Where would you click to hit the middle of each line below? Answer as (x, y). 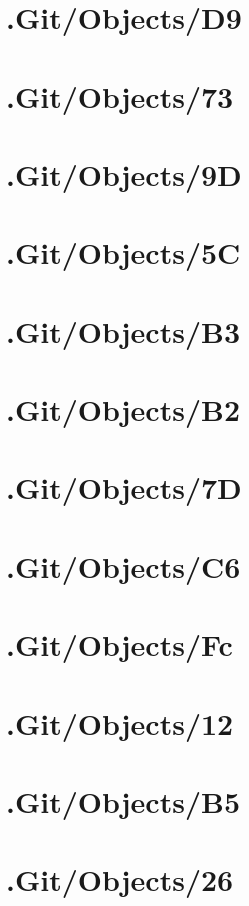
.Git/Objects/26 (120, 879)
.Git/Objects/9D (124, 173)
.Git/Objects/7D (124, 487)
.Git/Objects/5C (123, 252)
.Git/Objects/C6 (123, 565)
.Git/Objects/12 (120, 722)
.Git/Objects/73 (120, 95)
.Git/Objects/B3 (123, 330)
